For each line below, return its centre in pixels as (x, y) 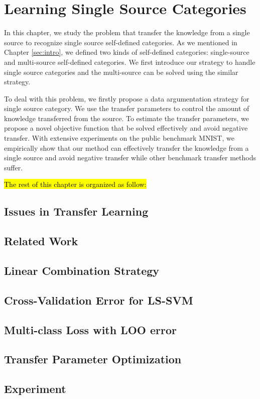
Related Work (41, 241)
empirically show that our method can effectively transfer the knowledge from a (126, 147)
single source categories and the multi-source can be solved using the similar (121, 72)
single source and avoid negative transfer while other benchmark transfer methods (130, 158)
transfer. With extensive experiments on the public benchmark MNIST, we (119, 138)
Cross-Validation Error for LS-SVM (99, 300)
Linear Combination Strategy (82, 270)
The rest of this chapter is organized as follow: (75, 184)
